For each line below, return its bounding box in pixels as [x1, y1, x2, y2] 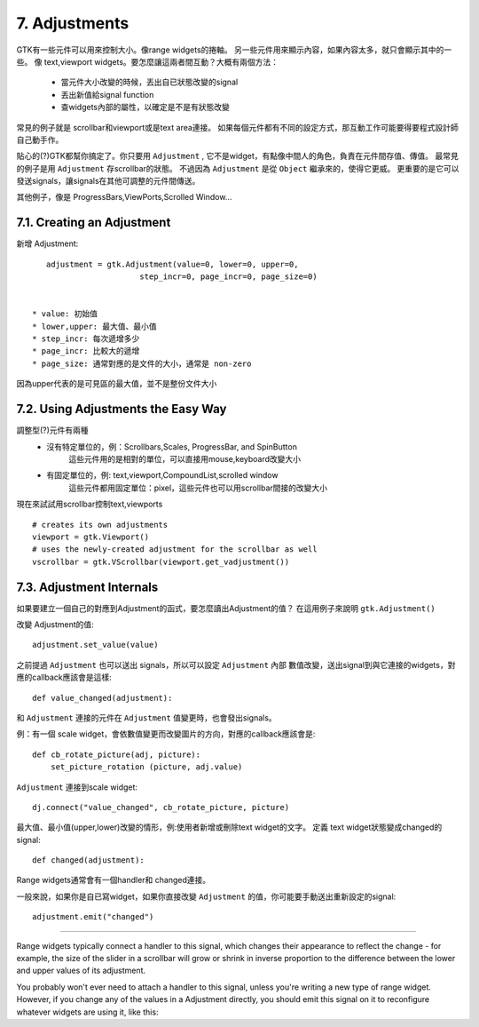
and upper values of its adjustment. [16, 965, 146, 976]
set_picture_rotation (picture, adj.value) [50, 762, 243, 772]
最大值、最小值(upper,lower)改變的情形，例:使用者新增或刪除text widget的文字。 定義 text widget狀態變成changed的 [16, 822, 443, 832]
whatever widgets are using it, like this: [16, 1007, 159, 1017]
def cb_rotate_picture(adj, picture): [32, 749, 201, 760]
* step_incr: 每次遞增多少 [32, 334, 140, 344]
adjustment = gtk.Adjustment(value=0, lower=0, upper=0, [45, 259, 299, 269]
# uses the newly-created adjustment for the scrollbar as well [32, 545, 318, 554]
